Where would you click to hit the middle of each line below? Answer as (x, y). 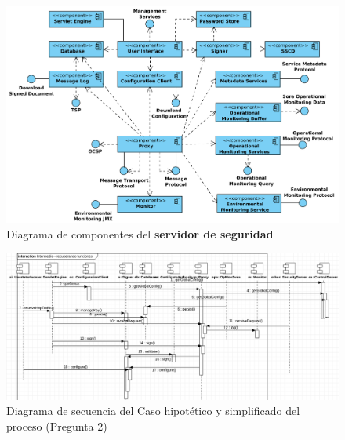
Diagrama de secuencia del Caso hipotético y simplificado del (153, 411)
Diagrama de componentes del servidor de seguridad (140, 233)
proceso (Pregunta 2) (57, 425)
